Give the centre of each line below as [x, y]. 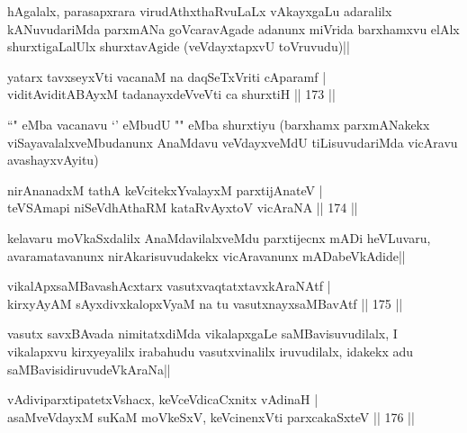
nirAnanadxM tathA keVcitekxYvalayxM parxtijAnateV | [165, 189]
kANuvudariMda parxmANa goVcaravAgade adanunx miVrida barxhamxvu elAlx [233, 28]
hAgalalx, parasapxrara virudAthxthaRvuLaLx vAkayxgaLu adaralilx [200, 11]
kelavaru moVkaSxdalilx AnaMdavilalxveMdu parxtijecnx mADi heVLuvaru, [219, 237]
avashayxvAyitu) [53, 160]
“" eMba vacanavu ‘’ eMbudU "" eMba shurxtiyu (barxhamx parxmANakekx [219, 124]
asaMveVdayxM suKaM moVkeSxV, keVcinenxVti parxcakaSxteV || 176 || [211, 416]
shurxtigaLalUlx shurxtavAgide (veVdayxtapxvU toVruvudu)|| [179, 46]
